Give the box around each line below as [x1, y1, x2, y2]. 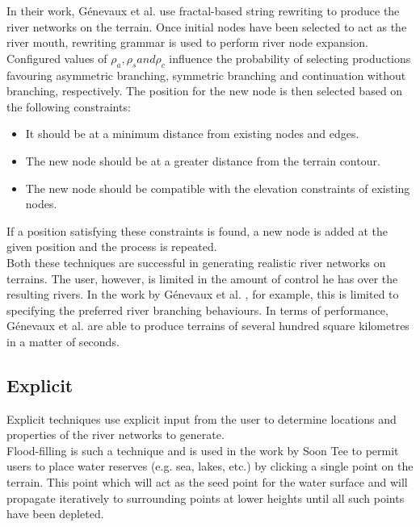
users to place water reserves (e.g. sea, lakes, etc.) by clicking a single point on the [6, 458, 414, 475]
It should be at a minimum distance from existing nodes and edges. [25, 125, 359, 142]
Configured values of [6, 49, 107, 66]
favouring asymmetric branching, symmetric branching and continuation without [6, 66, 406, 83]
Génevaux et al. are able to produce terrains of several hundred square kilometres [6, 317, 409, 334]
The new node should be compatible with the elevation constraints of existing [25, 179, 410, 196]
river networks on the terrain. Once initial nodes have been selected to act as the [6, 18, 407, 35]
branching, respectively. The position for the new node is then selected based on [6, 82, 403, 99]
